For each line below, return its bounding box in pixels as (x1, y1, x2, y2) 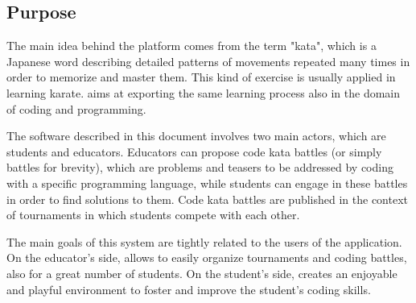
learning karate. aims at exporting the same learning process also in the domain (6, 84, 401, 101)
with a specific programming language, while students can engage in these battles (6, 174, 408, 191)
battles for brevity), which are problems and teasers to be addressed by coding (6, 159, 393, 176)
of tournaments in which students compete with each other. (6, 206, 300, 223)
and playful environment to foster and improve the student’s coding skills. (6, 280, 371, 297)
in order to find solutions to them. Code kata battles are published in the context (6, 190, 408, 207)
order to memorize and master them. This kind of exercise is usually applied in (6, 68, 396, 85)
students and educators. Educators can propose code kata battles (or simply (6, 143, 382, 160)
